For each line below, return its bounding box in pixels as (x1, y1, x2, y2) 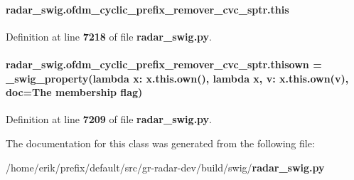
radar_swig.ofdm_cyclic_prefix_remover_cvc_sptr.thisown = (6, 56, 322, 71)
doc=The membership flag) (6, 85, 143, 100)
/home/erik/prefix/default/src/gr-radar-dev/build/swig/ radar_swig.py (6, 159, 325, 174)
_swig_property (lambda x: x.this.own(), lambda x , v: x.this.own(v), (6, 70, 349, 85)
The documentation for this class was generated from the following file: (6, 135, 315, 150)
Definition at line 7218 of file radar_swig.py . (6, 28, 213, 43)
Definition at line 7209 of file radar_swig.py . (6, 112, 213, 127)
